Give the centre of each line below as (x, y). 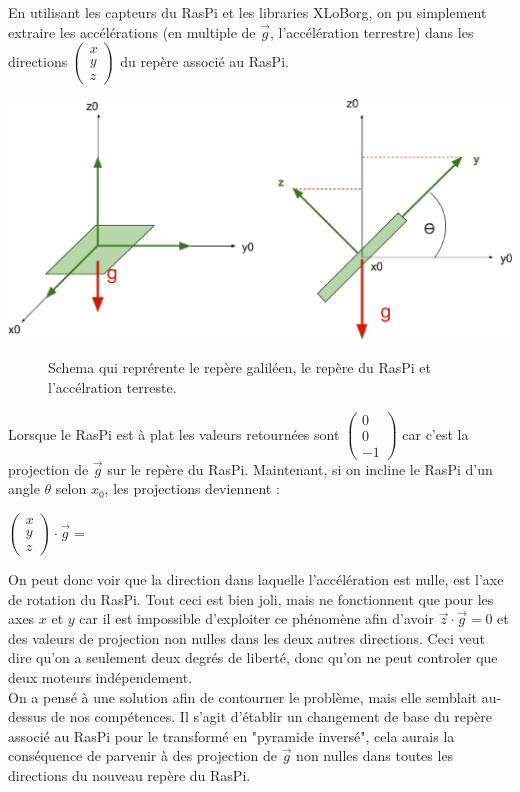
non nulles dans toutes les (375, 755)
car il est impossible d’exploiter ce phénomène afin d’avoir (256, 618)
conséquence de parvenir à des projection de (142, 755)
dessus (27, 716)
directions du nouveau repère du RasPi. (129, 774)
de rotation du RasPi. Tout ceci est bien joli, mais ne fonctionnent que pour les (251, 598)
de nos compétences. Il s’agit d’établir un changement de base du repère (271, 716)
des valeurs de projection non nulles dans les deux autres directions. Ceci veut (247, 637)
